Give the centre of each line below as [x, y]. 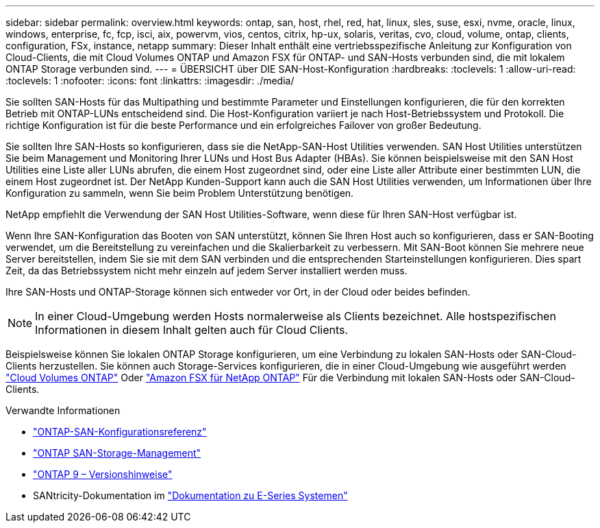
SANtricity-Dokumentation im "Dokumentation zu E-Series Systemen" [190, 495]
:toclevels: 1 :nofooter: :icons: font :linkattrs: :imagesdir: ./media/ [150, 81]
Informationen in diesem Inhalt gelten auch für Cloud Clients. [192, 330]
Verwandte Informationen [63, 410]
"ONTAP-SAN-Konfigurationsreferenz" [120, 432]
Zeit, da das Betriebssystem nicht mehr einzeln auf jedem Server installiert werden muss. [207, 271]
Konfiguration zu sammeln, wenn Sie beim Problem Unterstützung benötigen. [180, 193]
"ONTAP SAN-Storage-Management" [117, 453]
